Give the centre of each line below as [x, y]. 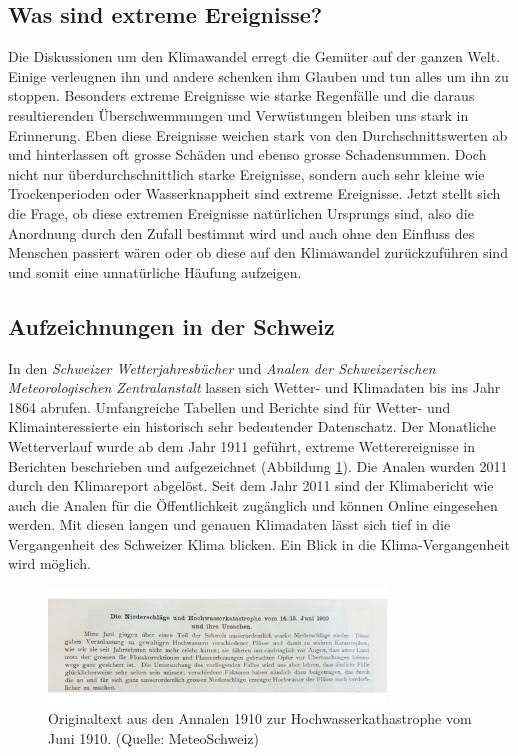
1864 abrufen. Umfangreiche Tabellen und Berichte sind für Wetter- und [229, 406]
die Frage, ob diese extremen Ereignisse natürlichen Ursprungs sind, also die [241, 212]
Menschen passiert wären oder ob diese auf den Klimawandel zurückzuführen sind [258, 252]
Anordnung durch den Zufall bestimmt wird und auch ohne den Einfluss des [241, 232]
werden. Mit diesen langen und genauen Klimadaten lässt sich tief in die [229, 524]
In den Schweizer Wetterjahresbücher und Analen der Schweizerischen [222, 367]
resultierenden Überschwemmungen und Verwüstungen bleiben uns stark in [238, 114]
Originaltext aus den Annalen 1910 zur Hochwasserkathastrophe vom [260, 718]
